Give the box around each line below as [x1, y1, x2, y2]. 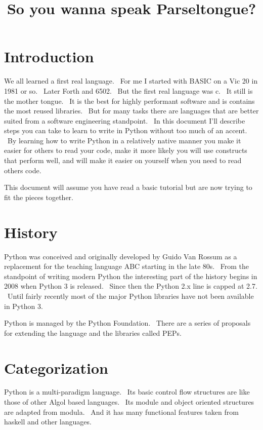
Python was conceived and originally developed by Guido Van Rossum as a [4, 251, 237, 261]
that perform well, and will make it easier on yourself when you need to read [4, 155, 242, 166]
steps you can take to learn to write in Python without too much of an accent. [4, 125, 247, 136]
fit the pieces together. [4, 191, 73, 202]
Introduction [4, 46, 94, 67]
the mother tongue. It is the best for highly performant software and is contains [4, 95, 255, 106]
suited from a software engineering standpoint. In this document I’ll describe [4, 115, 245, 126]
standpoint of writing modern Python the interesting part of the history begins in [4, 270, 257, 281]
